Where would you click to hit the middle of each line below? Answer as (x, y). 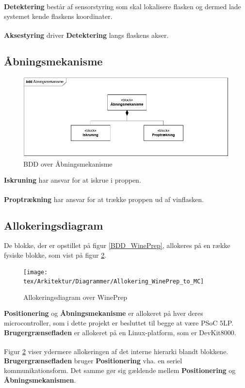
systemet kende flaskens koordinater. (58, 16)
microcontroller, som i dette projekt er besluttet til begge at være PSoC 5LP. (119, 323)
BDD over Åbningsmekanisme (68, 163)
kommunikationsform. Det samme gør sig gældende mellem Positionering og (120, 370)
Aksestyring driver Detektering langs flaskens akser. (86, 35)
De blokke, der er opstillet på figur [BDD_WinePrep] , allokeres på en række (117, 245)
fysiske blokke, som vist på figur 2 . (55, 255)
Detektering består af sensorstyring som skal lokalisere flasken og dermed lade (122, 6)
